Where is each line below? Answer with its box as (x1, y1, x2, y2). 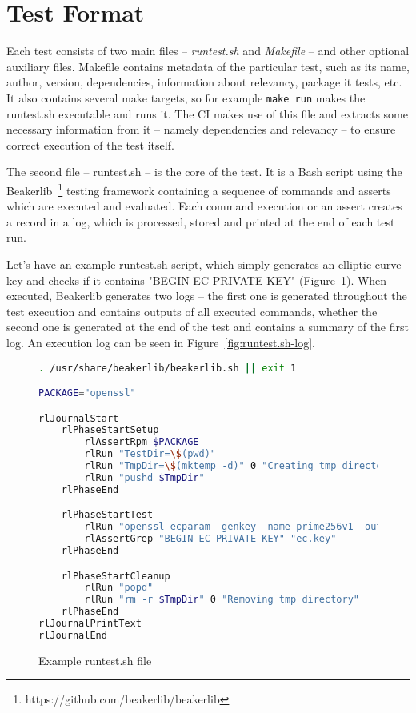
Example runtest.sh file (38, 651, 152, 668)
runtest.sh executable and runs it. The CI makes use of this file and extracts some (6, 105, 408, 122)
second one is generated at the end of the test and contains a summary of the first (6, 318, 409, 335)
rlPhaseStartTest (61, 509, 154, 521)
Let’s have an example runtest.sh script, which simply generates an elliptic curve (6, 255, 402, 272)
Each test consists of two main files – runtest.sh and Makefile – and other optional (6, 42, 410, 59)
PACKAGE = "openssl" (38, 387, 136, 399)
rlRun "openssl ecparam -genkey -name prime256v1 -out (84, 521, 382, 533)
